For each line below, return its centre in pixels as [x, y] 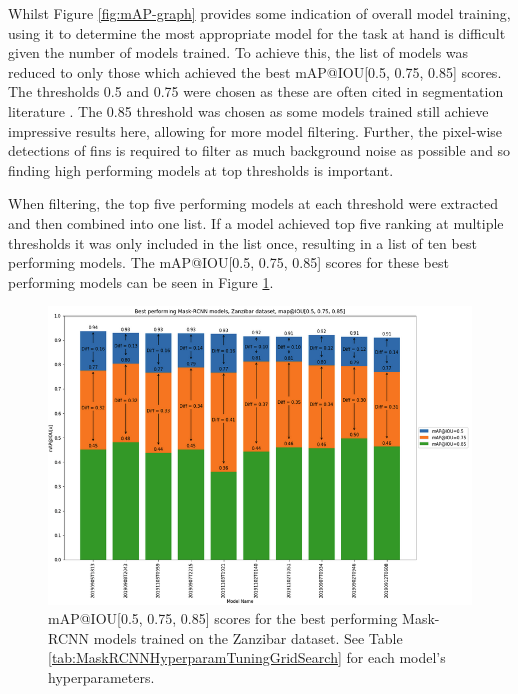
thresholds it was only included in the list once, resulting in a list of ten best [242, 242]
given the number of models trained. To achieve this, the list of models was [238, 52]
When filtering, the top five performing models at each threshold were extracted [253, 203]
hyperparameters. [101, 676]
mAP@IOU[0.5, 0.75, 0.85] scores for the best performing [223, 618]
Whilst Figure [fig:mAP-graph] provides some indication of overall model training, [259, 13]
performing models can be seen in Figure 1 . [141, 281]
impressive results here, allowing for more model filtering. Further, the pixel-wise [255, 130]
